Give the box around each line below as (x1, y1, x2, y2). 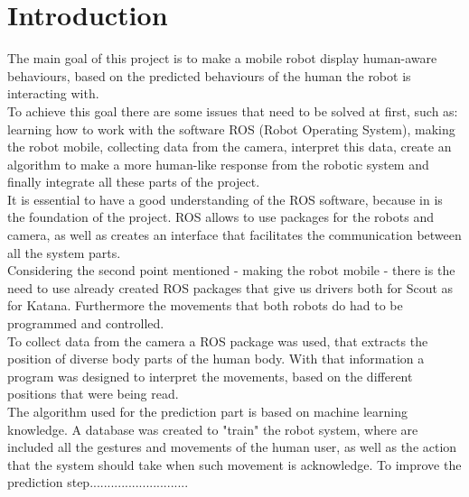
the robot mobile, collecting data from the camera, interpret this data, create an (7, 137, 452, 156)
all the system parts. (7, 243, 121, 262)
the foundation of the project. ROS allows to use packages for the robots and (7, 207, 434, 226)
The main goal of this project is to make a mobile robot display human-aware (7, 49, 437, 68)
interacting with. (7, 84, 99, 103)
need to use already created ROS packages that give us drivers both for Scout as (7, 278, 454, 297)
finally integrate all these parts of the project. (7, 172, 260, 191)
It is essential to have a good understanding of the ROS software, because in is (7, 189, 443, 208)
